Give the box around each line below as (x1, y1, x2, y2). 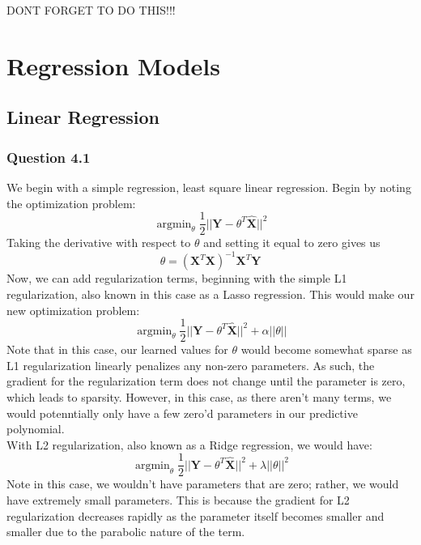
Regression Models (6, 49, 220, 82)
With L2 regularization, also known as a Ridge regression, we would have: (6, 436, 372, 453)
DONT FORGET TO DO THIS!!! (6, 2, 176, 18)
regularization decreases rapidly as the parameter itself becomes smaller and (6, 507, 385, 524)
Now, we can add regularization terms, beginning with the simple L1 (6, 270, 347, 287)
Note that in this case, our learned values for (6, 341, 228, 358)
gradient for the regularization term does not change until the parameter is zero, (6, 373, 406, 390)
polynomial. (6, 420, 65, 437)
